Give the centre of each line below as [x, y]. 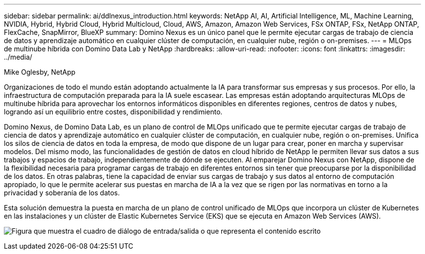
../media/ [18, 57]
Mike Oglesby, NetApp [40, 72]
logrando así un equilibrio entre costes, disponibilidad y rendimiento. [113, 112]
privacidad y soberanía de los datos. [62, 193]
